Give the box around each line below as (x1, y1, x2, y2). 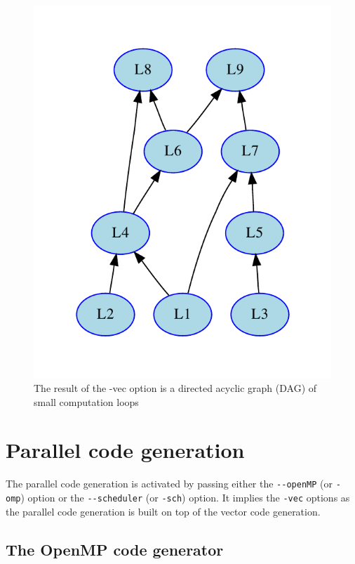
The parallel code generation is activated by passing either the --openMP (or (6, 476, 333, 491)
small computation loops (34, 394, 139, 409)
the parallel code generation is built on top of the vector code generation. (6, 504, 321, 518)
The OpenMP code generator (6, 538, 224, 560)
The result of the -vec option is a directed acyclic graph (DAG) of (34, 380, 317, 395)
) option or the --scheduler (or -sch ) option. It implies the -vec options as (20, 490, 350, 504)
